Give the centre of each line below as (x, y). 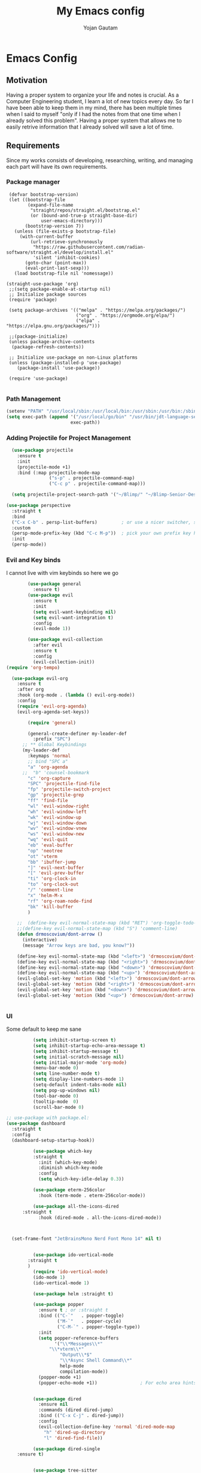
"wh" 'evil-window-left (57, 812)
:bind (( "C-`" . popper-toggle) (81, 1316)
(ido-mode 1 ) (49, 1277)
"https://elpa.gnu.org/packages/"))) (53, 326)
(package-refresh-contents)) (48, 347)
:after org (31, 690)
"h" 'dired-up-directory (75, 1432)
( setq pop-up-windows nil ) (66, 1090)
